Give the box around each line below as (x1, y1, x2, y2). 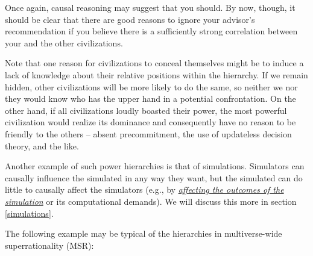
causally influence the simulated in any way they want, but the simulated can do (5, 171, 303, 184)
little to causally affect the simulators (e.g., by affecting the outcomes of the (5, 183, 284, 196)
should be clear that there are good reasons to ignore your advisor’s (5, 13, 255, 25)
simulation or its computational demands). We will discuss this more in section (5, 195, 297, 207)
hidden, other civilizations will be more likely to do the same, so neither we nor (5, 80, 298, 93)
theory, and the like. (5, 139, 79, 152)
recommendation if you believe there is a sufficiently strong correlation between (5, 25, 298, 37)
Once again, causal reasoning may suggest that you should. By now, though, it (5, 1, 296, 13)
